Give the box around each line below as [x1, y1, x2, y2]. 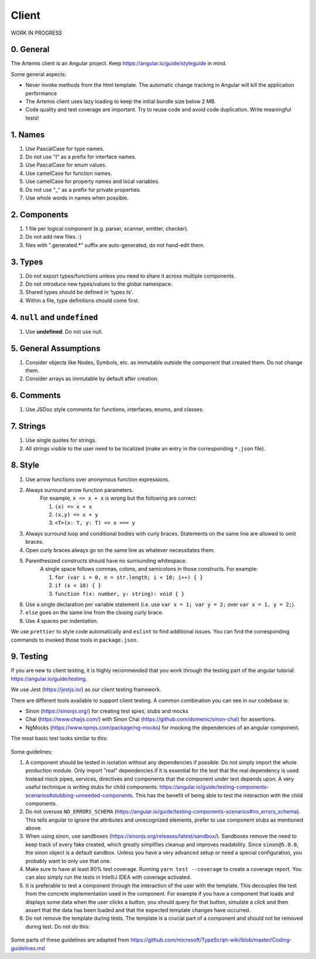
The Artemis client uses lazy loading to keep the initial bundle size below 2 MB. [25, 98, 217, 105]
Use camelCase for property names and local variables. [25, 178, 160, 185]
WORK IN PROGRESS [11, 29, 63, 36]
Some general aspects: [11, 70, 67, 77]
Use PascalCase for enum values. [25, 161, 107, 168]
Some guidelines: [11, 748, 53, 755]
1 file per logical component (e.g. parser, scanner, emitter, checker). [25, 225, 189, 232]
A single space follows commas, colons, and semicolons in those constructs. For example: [40, 565, 258, 572]
